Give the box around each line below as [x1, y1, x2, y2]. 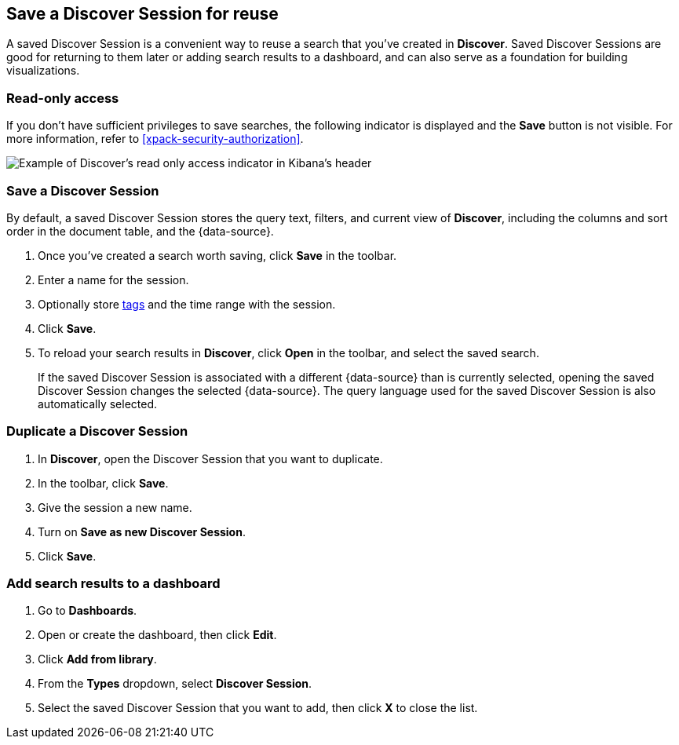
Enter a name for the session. [38, 272, 189, 287]
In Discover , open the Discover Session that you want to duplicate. [38, 451, 383, 466]
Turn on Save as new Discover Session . [38, 524, 246, 539]
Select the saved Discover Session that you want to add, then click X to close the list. [38, 701, 478, 715]
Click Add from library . [38, 652, 157, 666]
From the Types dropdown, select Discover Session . [38, 677, 312, 691]
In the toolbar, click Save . [38, 476, 169, 490]
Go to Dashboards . [38, 604, 137, 618]
